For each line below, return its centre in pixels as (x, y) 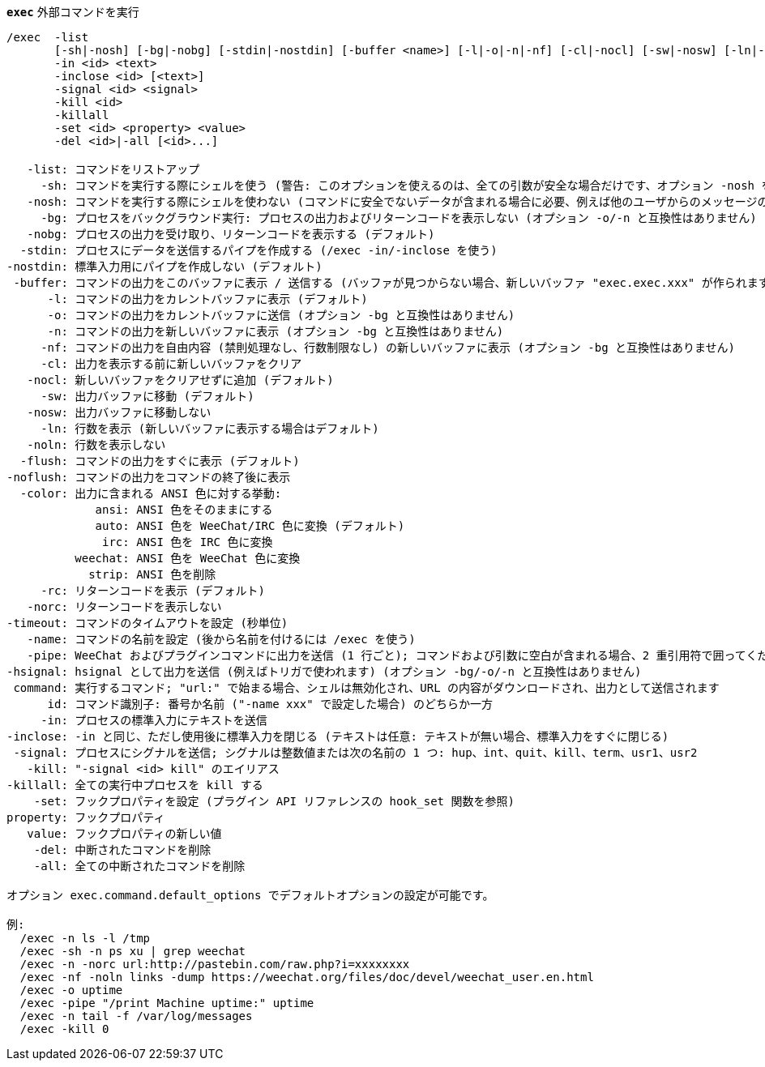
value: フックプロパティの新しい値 (124, 834)
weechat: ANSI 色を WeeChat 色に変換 (188, 558)
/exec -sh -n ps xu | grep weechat (133, 951)
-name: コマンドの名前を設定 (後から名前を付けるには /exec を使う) (221, 639)
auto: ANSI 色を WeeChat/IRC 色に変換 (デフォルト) (250, 526)
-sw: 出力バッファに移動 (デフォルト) (147, 396)
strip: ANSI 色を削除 (152, 574)
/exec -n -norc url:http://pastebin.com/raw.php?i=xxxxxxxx (215, 964)
